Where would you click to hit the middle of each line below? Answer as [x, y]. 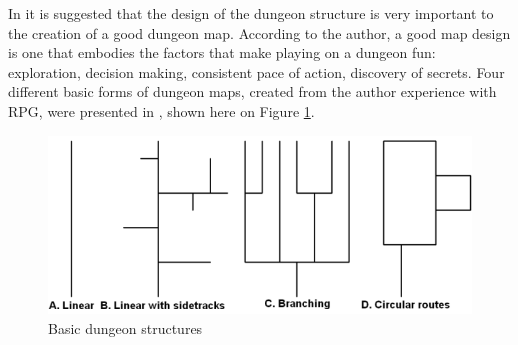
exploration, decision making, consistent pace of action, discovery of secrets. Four [256, 71]
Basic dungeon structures [125, 327]
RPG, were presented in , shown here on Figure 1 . [161, 110]
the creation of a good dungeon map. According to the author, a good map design [259, 32]
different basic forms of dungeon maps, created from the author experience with [252, 91]
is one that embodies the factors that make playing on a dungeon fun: [222, 52]
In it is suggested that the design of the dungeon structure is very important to [251, 13]
